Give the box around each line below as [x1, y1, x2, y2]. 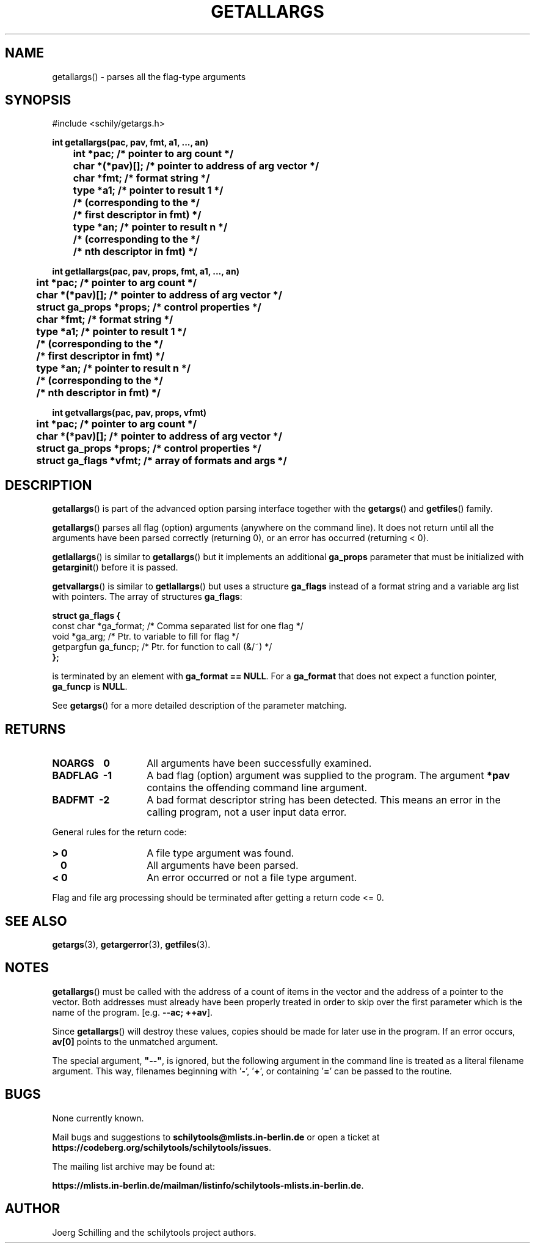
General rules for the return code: [52, 827, 187, 838]
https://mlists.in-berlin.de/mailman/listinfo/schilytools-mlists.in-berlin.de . [52, 1180, 364, 1191]
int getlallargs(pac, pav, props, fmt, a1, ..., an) [52, 266, 239, 277]
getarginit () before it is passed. [52, 562, 178, 573]
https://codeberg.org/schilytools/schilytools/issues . [52, 1142, 271, 1153]
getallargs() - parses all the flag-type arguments [52, 71, 246, 82]
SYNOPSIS [5, 92, 71, 108]
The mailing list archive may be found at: [52, 1161, 215, 1172]
